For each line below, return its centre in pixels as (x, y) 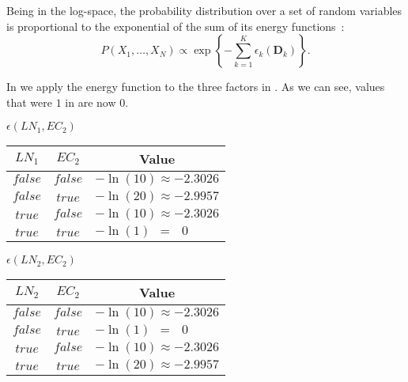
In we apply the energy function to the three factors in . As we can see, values (196, 87)
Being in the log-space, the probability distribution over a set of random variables (204, 10)
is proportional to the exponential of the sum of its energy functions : (176, 26)
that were (29, 102)
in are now (91, 102)
